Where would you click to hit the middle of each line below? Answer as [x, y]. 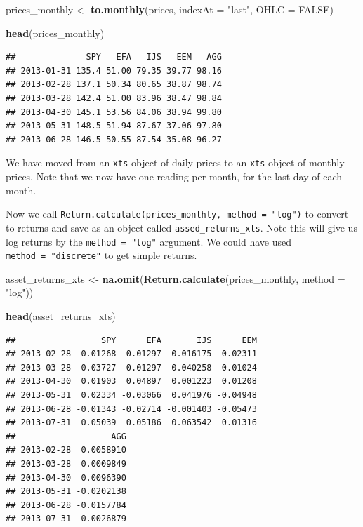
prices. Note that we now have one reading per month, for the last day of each [174, 176]
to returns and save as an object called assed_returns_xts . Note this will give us [181, 227]
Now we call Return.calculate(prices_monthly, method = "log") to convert [177, 214]
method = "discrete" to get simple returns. [101, 255]
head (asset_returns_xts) [61, 316]
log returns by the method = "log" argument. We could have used [148, 241]
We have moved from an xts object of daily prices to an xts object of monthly [175, 162]
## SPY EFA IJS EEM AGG [114, 57]
